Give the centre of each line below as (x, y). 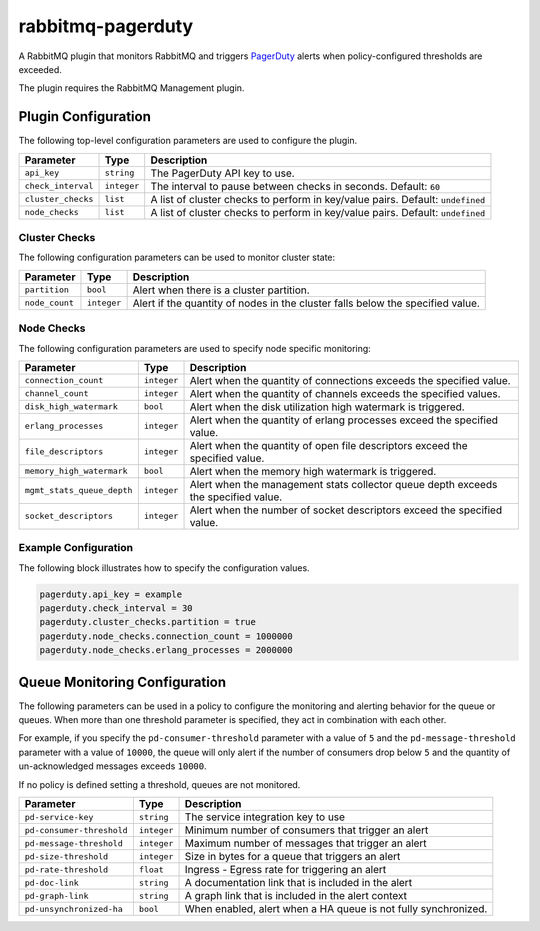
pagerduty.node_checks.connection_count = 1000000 (166, 636)
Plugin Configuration (85, 116)
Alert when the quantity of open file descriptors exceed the (328, 445)
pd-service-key (59, 816)
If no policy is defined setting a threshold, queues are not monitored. (159, 784)
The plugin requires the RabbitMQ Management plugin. (131, 88)
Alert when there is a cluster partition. (221, 290)
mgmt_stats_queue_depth (78, 490)
